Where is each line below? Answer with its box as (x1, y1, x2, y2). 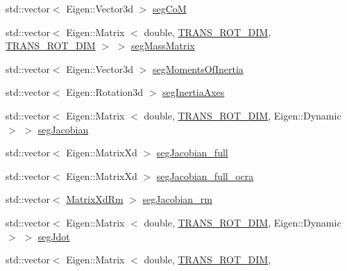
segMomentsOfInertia (152, 61, 244, 76)
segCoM (152, 1, 187, 15)
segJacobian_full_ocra (156, 168, 254, 183)
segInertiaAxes (162, 85, 225, 99)
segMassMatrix (131, 38, 195, 53)
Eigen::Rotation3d (66, 85, 144, 99)
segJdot (37, 229, 70, 243)
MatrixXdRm (66, 192, 124, 206)
